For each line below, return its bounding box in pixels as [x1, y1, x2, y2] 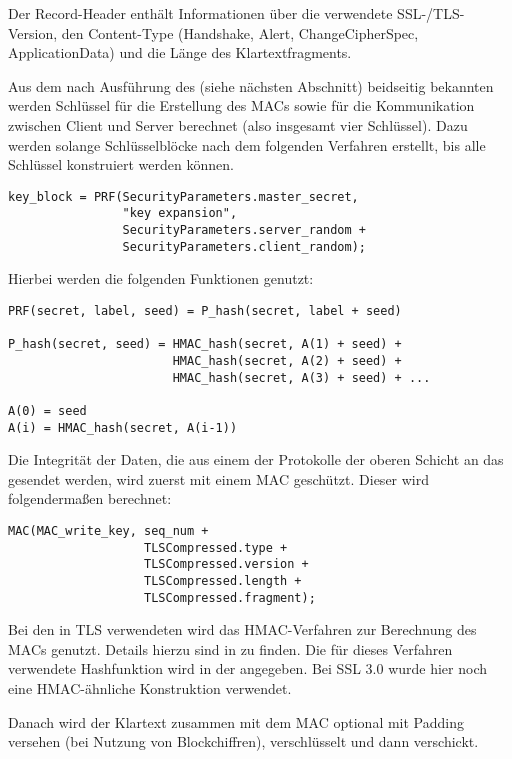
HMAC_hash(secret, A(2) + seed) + [172, 353, 402, 368]
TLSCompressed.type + [144, 540, 288, 555]
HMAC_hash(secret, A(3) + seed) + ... [172, 370, 431, 385]
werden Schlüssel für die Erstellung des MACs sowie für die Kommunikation [8, 95, 475, 116]
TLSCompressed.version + [144, 557, 309, 572]
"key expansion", [122, 206, 238, 221]
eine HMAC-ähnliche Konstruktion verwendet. [8, 678, 292, 699]
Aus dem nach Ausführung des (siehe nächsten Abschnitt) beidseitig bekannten [8, 75, 494, 96]
